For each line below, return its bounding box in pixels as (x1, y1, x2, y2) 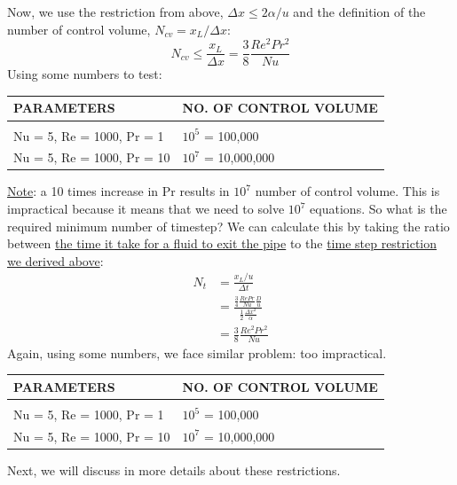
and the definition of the (293, 3, 426, 20)
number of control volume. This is (255, 182, 440, 200)
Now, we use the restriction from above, (7, 3, 224, 20)
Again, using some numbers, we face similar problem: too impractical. (7, 343, 387, 362)
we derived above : (7, 251, 104, 270)
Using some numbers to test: (7, 65, 162, 83)
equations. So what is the (310, 199, 447, 218)
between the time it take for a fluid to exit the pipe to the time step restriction (7, 234, 437, 253)
